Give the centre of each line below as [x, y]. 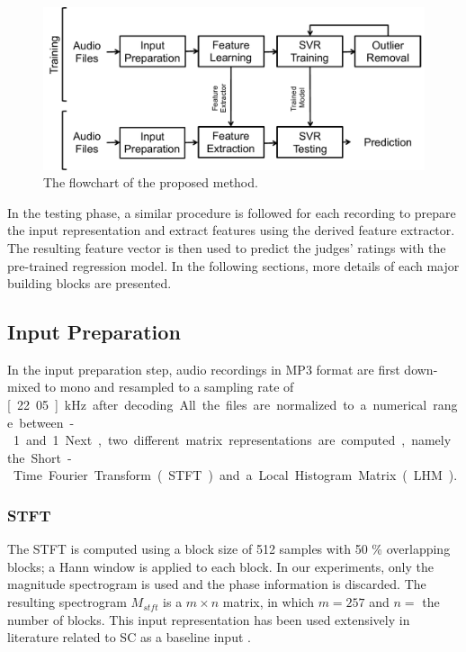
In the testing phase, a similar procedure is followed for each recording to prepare [232, 212]
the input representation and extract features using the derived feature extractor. [231, 230]
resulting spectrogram [67, 602]
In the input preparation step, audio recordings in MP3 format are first [204, 369]
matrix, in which [268, 602]
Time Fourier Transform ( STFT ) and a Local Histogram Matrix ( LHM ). [235, 475]
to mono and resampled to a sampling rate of [169, 387]
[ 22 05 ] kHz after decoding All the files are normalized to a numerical [217, 405]
